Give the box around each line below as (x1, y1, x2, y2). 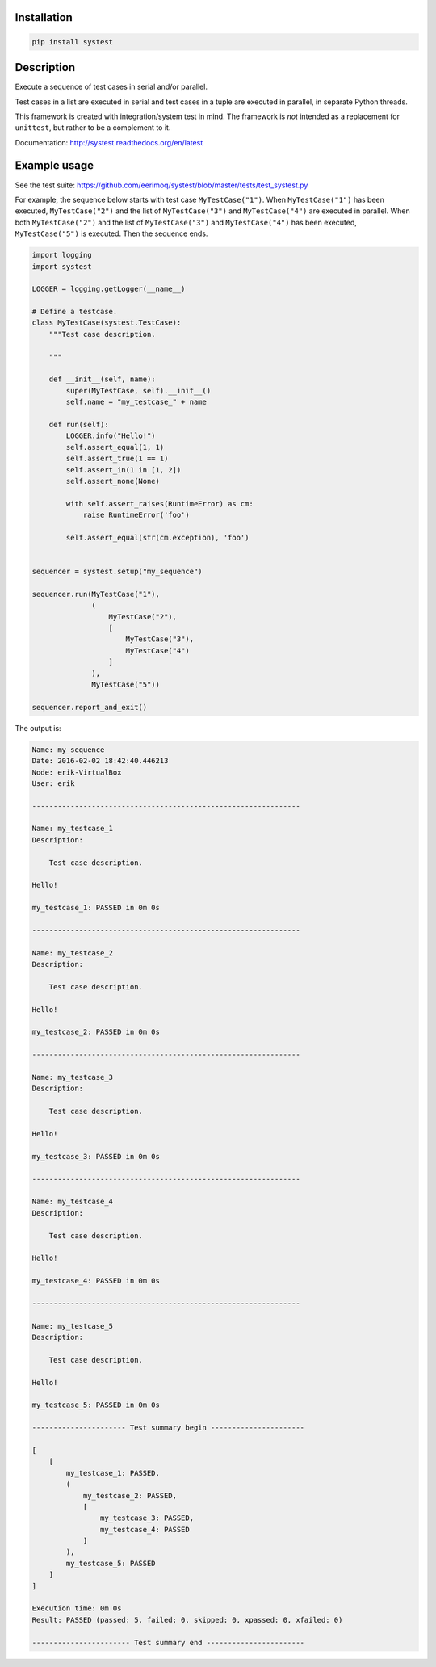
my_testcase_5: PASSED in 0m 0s (31, 1400, 161, 1409)
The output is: (15, 723, 61, 733)
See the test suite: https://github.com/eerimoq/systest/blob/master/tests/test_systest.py (15, 180, 308, 190)
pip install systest (31, 37, 113, 46)
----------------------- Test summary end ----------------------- (31, 1638, 305, 1647)
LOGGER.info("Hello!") (65, 431, 157, 440)
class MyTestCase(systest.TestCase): (31, 318, 182, 327)
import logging (31, 250, 92, 260)
